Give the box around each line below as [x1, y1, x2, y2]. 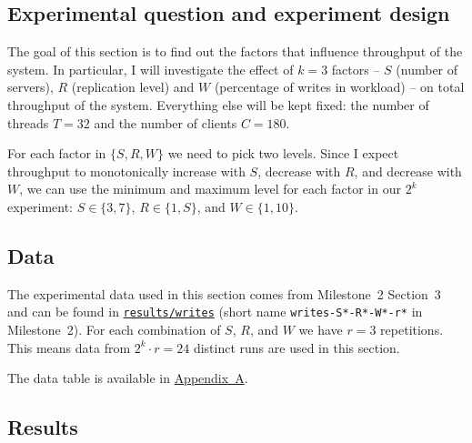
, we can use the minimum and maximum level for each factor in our [19, 179, 401, 198]
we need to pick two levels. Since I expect [167, 144, 399, 163]
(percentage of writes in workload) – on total [214, 77, 465, 96]
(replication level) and [71, 77, 195, 96]
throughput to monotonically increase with [7, 161, 246, 180]
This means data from [7, 337, 131, 357]
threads [7, 113, 49, 132]
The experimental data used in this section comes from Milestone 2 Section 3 [7, 284, 441, 303]
